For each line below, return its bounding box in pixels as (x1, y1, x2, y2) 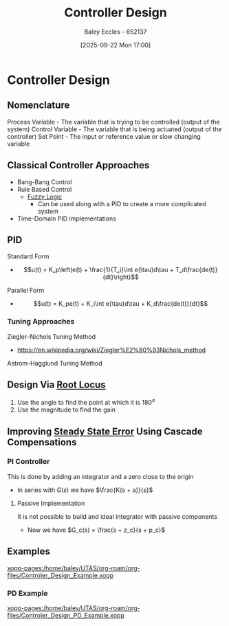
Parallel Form (7, 287, 45, 295)
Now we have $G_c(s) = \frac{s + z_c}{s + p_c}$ (27, 526, 166, 534)
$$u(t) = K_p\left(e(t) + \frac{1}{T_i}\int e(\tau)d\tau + (23, 266, 174, 274)
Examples (7, 546, 50, 557)
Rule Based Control (17, 185, 72, 193)
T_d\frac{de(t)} (175, 266, 218, 274)
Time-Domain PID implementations (17, 214, 117, 223)
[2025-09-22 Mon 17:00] (80, 41, 151, 49)
